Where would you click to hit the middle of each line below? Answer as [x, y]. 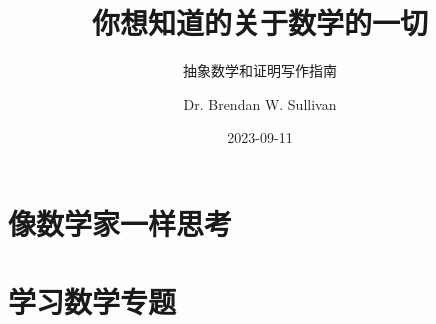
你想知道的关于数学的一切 [259, 22]
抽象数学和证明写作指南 [260, 70]
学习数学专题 [92, 301]
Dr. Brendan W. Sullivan [260, 103]
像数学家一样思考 [120, 222]
